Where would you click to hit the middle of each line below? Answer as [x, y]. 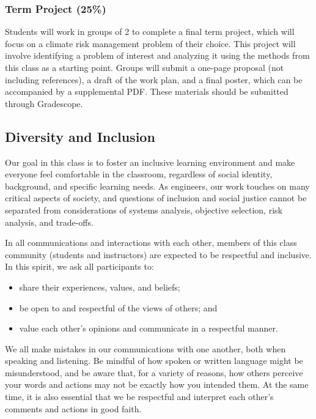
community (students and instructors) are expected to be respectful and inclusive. [158, 254]
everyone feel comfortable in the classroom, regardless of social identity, [139, 174]
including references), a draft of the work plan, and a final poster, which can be [154, 79]
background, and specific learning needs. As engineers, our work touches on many [157, 186]
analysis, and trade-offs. [49, 222]
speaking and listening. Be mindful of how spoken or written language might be [154, 361]
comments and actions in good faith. [73, 408]
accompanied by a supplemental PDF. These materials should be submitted [147, 91]
